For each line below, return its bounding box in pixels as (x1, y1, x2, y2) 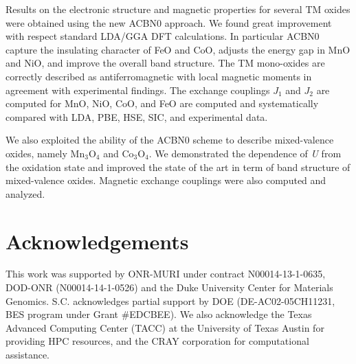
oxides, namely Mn (5, 146, 85, 160)
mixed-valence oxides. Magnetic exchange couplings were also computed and (5, 173, 326, 187)
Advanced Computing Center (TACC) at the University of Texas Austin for (5, 320, 324, 334)
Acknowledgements (5, 227, 189, 255)
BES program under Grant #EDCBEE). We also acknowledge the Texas (5, 307, 312, 321)
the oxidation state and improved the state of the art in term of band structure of (5, 159, 351, 174)
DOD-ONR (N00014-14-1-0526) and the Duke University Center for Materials (5, 280, 333, 295)
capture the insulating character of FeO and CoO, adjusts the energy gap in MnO (5, 42, 351, 56)
